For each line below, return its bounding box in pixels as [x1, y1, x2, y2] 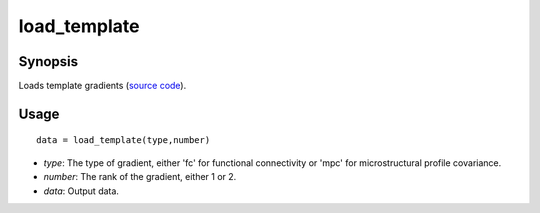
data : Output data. [43, 185, 120, 197]
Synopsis [18, 53, 79, 70]
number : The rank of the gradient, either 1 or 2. [43, 171, 237, 183]
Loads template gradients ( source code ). [18, 80, 187, 92]
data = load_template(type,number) [36, 135, 211, 146]
